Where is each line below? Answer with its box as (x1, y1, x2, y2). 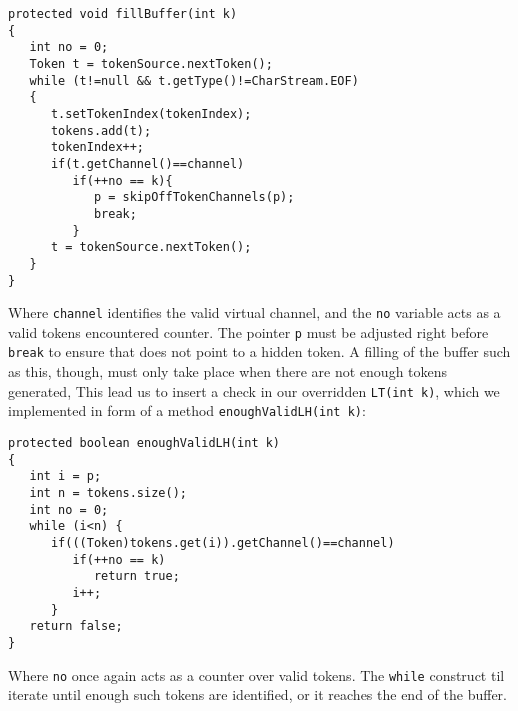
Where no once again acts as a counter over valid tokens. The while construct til (8, 664, 505, 685)
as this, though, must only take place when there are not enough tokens (8, 361, 448, 382)
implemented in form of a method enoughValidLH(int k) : (8, 400, 366, 421)
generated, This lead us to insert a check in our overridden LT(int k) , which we (8, 380, 500, 401)
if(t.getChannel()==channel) (50, 156, 245, 171)
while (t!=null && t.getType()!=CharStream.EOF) (29, 73, 359, 88)
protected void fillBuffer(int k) (8, 7, 238, 21)
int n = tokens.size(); (29, 486, 187, 500)
